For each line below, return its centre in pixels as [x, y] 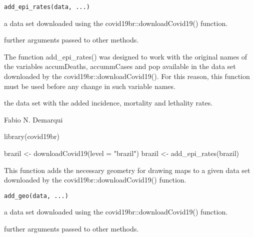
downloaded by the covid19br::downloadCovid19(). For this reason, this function [127, 76]
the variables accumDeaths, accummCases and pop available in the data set [120, 66]
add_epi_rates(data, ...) [47, 7]
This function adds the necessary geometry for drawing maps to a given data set [127, 170]
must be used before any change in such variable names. [90, 86]
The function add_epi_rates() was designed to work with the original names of [126, 56]
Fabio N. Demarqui [33, 119]
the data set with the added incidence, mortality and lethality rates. [108, 103]
